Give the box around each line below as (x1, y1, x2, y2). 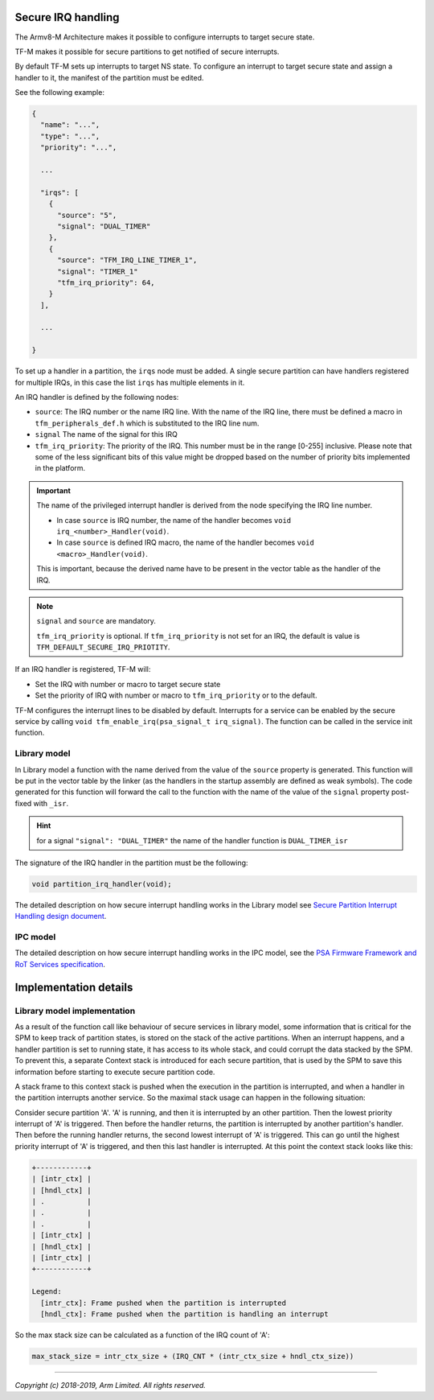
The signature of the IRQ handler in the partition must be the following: (14, 858, 248, 867)
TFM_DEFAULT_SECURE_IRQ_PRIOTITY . (36, 642, 170, 652)
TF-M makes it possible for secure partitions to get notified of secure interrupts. (14, 47, 280, 56)
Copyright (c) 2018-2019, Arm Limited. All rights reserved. (14, 1380, 207, 1390)
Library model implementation (14, 1005, 136, 1016)
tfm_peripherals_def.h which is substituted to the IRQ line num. (35, 418, 260, 428)
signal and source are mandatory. (36, 616, 157, 626)
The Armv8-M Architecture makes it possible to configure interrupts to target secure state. (14, 32, 315, 42)
